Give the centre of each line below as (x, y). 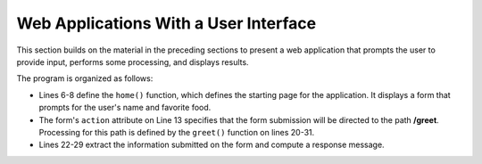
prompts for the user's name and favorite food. (125, 108)
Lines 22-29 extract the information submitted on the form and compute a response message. (212, 145)
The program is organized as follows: (85, 78)
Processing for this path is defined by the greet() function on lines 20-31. (177, 132)
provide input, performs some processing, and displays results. (133, 61)
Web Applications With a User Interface (166, 23)
